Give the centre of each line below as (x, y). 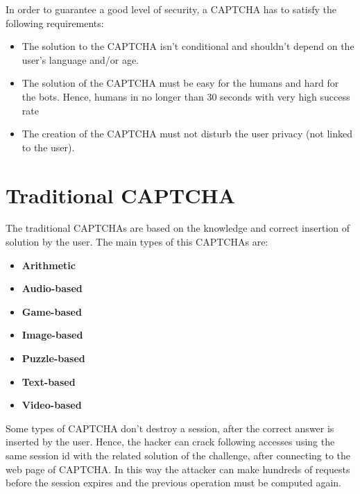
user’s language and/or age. (80, 59)
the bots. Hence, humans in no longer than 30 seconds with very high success (186, 96)
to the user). (48, 147)
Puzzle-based (53, 358)
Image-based (52, 335)
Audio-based (52, 288)
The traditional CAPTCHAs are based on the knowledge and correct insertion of (178, 228)
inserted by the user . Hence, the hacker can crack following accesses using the (170, 442)
